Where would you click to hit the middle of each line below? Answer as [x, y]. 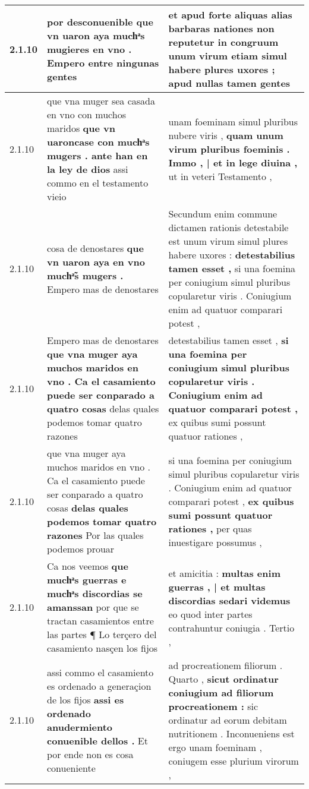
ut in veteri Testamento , [220, 176]
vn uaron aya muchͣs [96, 35]
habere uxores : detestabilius [232, 255]
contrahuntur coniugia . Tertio [231, 627]
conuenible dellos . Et [97, 740]
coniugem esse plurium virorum [234, 761]
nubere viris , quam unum [226, 135]
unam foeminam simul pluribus [233, 121]
